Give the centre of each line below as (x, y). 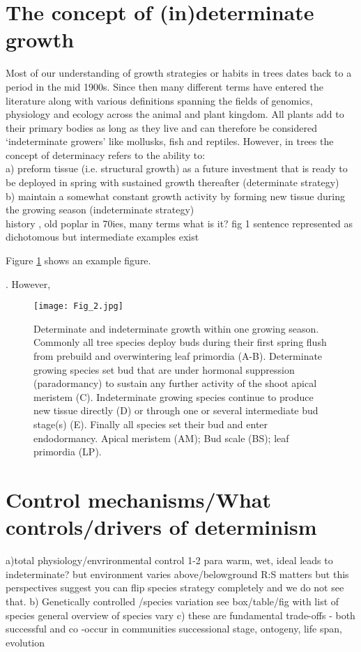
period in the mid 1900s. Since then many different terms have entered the (165, 86)
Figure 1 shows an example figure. (78, 260)
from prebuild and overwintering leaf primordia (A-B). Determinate (178, 356)
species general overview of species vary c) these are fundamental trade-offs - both (180, 615)
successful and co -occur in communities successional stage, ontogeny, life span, (174, 629)
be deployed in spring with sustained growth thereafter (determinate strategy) (172, 182)
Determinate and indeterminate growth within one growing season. (176, 328)
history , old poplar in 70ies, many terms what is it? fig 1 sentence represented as (179, 223)
